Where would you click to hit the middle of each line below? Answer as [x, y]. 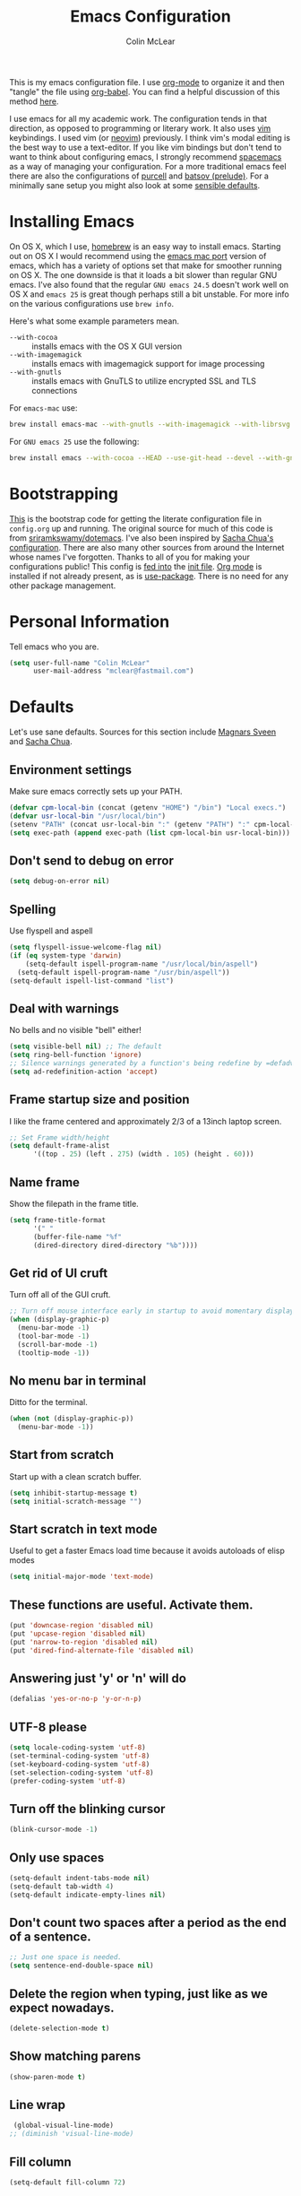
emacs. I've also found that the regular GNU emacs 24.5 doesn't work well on [149, 284]
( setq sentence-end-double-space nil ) [82, 1966]
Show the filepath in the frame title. [74, 1203]
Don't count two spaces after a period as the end [148, 1923]
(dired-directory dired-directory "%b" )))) [116, 1245]
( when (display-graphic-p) [60, 1320]
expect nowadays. [62, 2007]
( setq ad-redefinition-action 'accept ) [84, 1072]
